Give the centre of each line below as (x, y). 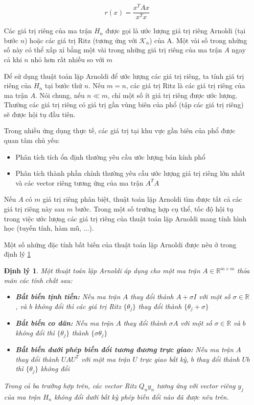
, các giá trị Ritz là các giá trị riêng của (185, 85)
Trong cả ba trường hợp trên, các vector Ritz (70, 385)
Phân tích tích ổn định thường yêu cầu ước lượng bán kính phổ (110, 156)
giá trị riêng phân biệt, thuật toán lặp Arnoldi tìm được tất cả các (142, 199)
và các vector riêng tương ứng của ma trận (79, 182)
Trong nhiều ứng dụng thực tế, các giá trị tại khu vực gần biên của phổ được (120, 131)
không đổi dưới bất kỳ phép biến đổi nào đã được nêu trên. (141, 396)
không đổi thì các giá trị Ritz (78, 306)
